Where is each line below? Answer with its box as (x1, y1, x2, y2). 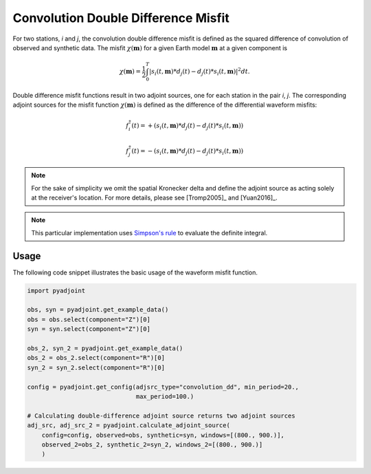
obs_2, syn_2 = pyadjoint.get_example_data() (27, 345, 183, 352)
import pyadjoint (27, 286, 86, 294)
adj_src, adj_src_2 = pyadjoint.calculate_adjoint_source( (27, 422, 230, 429)
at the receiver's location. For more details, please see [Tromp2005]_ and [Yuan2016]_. (31, 193, 278, 202)
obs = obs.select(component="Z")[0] (27, 315, 151, 323)
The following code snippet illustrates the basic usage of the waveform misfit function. (12, 268, 258, 277)
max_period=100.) (135, 392, 194, 400)
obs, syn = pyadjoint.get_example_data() (27, 306, 169, 314)
